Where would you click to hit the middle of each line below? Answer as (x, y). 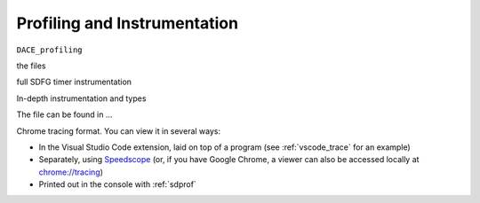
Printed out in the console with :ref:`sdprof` (118, 184)
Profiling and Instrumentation (128, 23)
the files (31, 66)
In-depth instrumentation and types (81, 98)
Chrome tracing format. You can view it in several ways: (119, 131)
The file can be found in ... (64, 114)
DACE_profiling (50, 50)
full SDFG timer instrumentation (74, 82)
